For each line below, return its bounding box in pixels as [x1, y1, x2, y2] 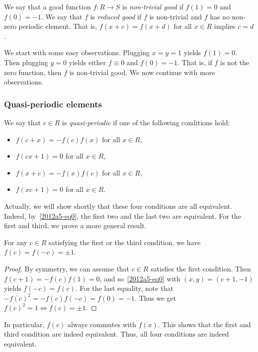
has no [210, 11, 230, 21]
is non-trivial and [149, 11, 202, 21]
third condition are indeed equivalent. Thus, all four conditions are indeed [4, 329, 229, 339]
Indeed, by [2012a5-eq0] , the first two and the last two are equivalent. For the [4, 210, 241, 221]
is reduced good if [90, 11, 142, 21]
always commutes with [68, 319, 136, 329]
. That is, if [177, 57, 212, 67]
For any [4, 237, 27, 247]
